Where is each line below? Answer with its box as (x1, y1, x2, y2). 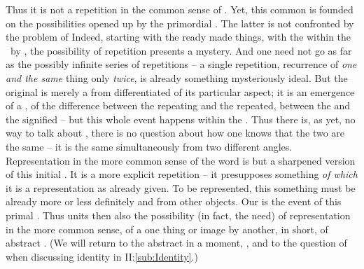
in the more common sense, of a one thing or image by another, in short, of (6, 221, 328, 236)
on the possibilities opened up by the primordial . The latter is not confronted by (6, 15, 354, 30)
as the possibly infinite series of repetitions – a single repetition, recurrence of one (6, 57, 357, 71)
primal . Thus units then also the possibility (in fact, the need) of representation (6, 207, 351, 222)
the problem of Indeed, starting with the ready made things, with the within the (6, 29, 351, 44)
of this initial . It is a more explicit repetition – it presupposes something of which (6, 167, 358, 181)
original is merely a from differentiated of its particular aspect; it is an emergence (6, 84, 355, 99)
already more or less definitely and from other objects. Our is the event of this (6, 194, 342, 209)
